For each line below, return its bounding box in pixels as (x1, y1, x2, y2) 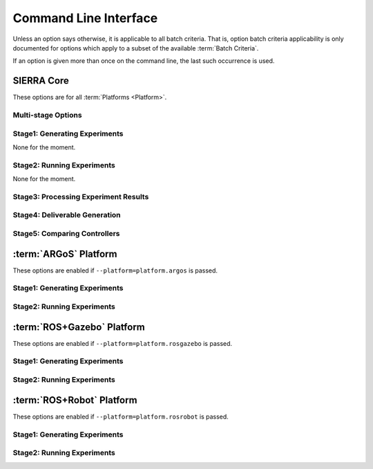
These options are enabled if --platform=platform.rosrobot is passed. (12, 412, 229, 421)
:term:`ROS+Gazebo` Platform (12, 321, 145, 333)
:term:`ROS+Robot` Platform (12, 394, 137, 406)
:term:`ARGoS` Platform (12, 248, 117, 259)
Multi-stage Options (12, 111, 82, 120)
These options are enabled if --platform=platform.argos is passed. (12, 266, 218, 275)
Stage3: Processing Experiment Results (12, 192, 149, 201)
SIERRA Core (12, 75, 69, 86)
